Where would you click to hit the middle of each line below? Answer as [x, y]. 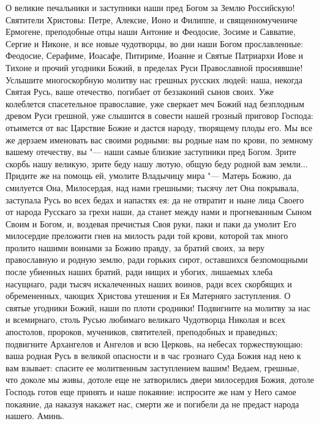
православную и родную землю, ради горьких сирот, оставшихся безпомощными [157, 259]
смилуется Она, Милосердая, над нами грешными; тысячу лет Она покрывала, [152, 187]
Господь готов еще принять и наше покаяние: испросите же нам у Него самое [151, 392]
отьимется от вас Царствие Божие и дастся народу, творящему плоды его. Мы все [159, 127]
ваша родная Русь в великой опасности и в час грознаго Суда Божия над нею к [153, 356]
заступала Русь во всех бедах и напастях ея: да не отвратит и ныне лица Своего [155, 199]
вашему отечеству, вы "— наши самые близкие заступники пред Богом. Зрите [151, 152]
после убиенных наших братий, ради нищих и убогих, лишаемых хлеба [139, 272]
